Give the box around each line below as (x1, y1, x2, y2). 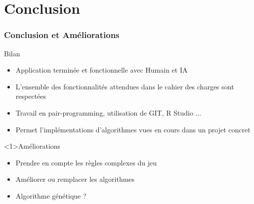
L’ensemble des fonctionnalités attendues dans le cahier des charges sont (15, 81, 234, 91)
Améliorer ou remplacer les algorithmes (15, 174, 135, 184)
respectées (15, 91, 46, 101)
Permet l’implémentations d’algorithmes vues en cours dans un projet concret (15, 124, 251, 134)
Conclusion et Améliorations (4, 29, 120, 41)
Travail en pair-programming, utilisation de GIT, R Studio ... (15, 107, 202, 118)
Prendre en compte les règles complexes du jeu (15, 157, 157, 167)
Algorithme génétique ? (15, 190, 86, 201)
